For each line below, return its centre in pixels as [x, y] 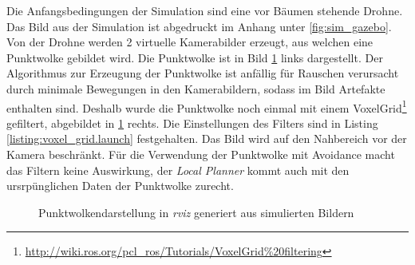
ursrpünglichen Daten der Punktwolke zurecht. [120, 186]
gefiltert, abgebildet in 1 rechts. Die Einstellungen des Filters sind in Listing [192, 123]
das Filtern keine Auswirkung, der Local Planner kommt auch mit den [178, 170]
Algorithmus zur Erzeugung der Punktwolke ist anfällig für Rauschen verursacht [203, 73]
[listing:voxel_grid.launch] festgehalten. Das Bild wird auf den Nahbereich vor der [207, 138]
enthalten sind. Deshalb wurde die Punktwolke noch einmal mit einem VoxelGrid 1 [207, 106]
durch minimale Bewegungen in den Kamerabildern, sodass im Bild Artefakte [196, 88]
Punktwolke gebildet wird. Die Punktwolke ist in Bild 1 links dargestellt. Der [195, 57]
